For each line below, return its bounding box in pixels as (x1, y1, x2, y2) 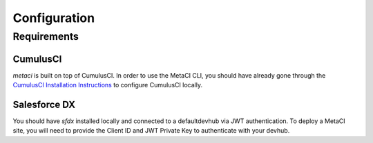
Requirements (12, 30, 79, 43)
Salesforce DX (12, 98, 76, 110)
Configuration (12, 10, 95, 25)
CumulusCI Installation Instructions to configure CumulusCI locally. (12, 81, 203, 89)
